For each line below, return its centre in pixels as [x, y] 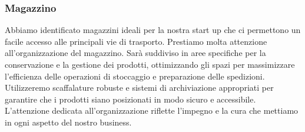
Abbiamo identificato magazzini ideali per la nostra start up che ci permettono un [153, 30]
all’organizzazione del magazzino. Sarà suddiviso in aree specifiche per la [135, 53]
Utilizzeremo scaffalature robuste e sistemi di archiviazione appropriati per [139, 88]
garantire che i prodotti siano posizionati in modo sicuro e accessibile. [130, 99]
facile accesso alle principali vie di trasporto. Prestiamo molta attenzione [136, 41]
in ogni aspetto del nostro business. [68, 122]
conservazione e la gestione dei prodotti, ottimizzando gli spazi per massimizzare [150, 64]
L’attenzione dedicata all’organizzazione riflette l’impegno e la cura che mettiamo [152, 110]
